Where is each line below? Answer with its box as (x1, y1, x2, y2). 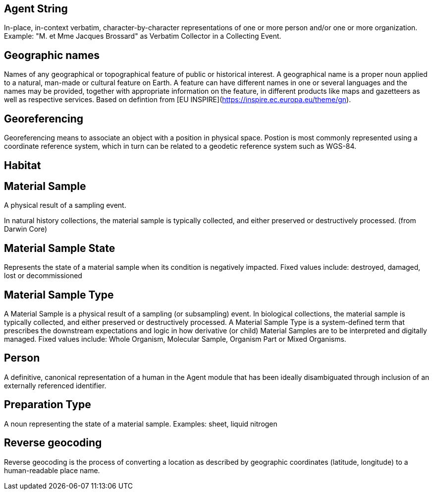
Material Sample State (4, 242, 115, 254)
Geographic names (4, 49, 100, 62)
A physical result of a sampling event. (4, 201, 126, 210)
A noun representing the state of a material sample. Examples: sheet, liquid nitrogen (4, 419, 277, 428)
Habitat (4, 159, 41, 172)
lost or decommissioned (4, 271, 82, 280)
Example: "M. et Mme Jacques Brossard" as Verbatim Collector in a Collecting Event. (4, 32, 281, 41)
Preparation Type (4, 398, 91, 411)
